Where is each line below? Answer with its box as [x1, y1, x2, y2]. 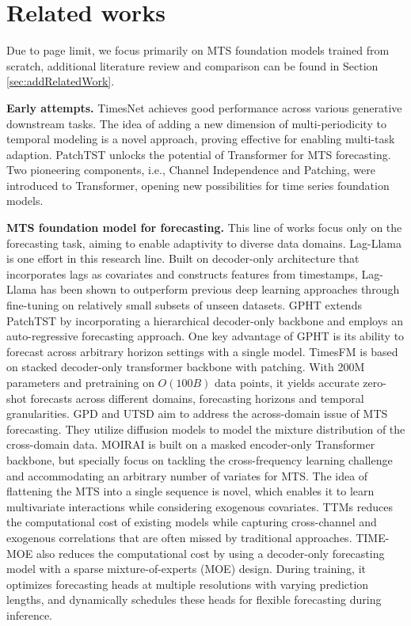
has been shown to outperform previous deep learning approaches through [40, 281, 400, 298]
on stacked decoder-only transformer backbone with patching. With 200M [6, 359, 365, 375]
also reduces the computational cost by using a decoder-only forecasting [36, 544, 385, 561]
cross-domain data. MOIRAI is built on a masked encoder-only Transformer [6, 436, 375, 453]
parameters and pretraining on [6, 374, 154, 390]
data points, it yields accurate [215, 374, 360, 390]
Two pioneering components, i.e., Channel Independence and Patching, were [6, 161, 375, 178]
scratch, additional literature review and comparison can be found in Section [6, 57, 379, 74]
